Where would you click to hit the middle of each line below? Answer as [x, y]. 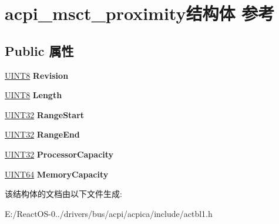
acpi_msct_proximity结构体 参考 [140, 13]
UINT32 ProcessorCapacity [59, 154]
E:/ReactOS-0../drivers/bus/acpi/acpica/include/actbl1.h [109, 213]
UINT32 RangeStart [45, 114]
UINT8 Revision [37, 75]
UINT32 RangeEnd [42, 134]
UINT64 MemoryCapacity [57, 174]
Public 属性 [39, 50]
